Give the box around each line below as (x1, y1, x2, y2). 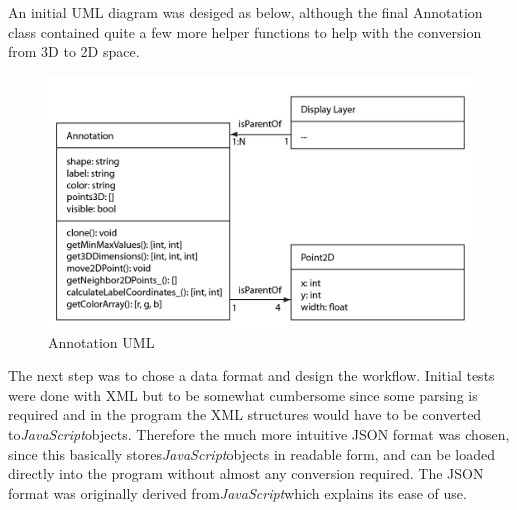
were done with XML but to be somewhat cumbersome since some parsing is (8, 384, 478, 405)
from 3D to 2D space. (8, 41, 140, 62)
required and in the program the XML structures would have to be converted (8, 404, 482, 425)
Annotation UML (48, 331, 155, 352)
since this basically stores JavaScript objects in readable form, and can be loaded (8, 443, 495, 464)
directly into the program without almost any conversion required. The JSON (8, 463, 484, 484)
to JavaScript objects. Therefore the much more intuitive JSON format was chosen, (8, 423, 510, 444)
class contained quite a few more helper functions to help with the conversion (8, 21, 482, 42)
